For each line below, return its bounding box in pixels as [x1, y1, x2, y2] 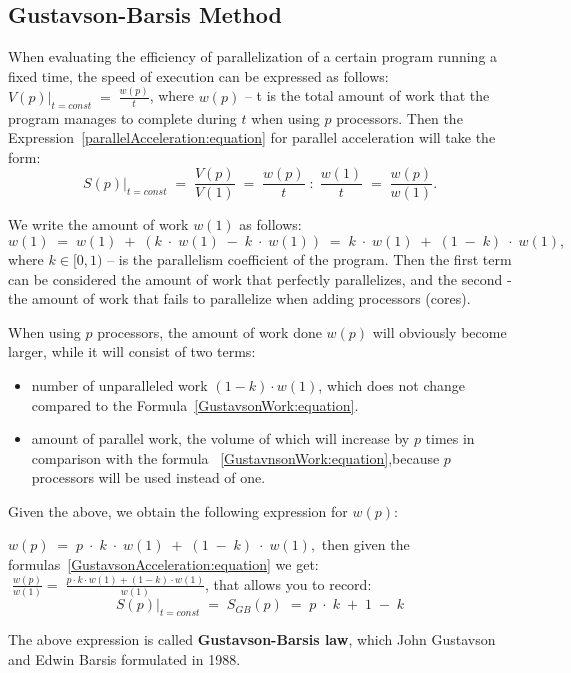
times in [425, 428, 475, 449]
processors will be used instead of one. [31, 467, 266, 488]
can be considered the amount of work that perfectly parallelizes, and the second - [8, 268, 512, 289]
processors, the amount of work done [97, 321, 322, 342]
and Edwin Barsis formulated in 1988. [8, 648, 241, 669]
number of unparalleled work [31, 374, 208, 395]
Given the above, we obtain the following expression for [8, 500, 348, 521]
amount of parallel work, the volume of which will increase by [31, 428, 410, 449]
